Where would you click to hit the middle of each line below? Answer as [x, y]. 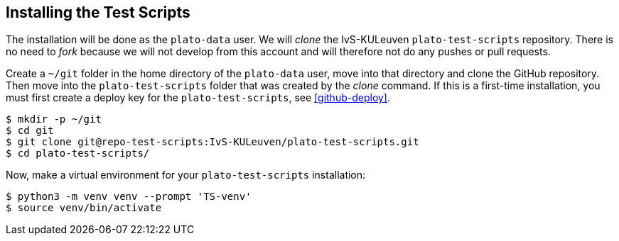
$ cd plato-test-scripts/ [78, 153]
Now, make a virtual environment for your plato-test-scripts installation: [186, 175]
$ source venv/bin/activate [84, 208]
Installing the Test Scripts [98, 12]
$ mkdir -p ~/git [54, 119]
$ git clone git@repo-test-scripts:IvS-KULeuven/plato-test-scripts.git [212, 142]
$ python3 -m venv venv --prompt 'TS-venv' [129, 197]
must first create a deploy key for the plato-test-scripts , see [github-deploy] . [198, 98]
